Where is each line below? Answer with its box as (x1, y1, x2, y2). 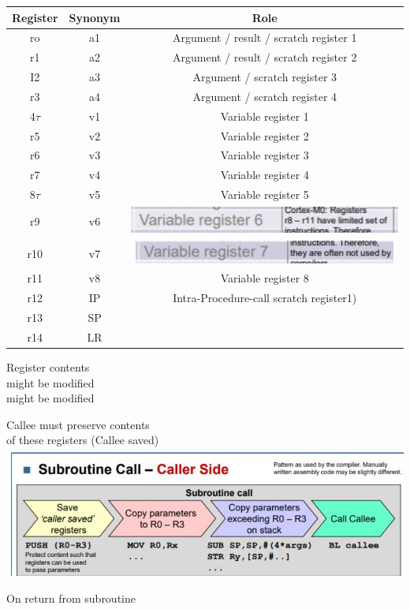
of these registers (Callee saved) (6, 432, 159, 448)
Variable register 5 (220, 186, 309, 203)
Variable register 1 (220, 107, 309, 124)
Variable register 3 (220, 147, 309, 163)
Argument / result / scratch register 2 (173, 49, 357, 65)
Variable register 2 (220, 127, 309, 144)
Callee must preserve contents (6, 416, 150, 432)
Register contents (6, 359, 90, 375)
